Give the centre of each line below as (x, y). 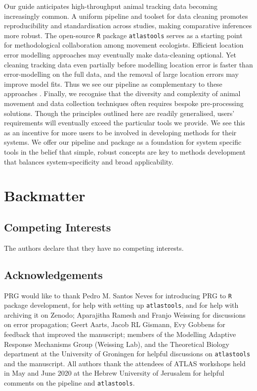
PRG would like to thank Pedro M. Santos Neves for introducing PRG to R (118, 295)
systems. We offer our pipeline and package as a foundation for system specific (123, 142)
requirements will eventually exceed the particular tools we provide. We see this (125, 123)
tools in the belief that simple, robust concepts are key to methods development (125, 151)
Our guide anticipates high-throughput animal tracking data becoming (111, 6)
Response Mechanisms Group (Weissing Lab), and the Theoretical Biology (117, 344)
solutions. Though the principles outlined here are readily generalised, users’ (119, 113)
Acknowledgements (53, 274)
